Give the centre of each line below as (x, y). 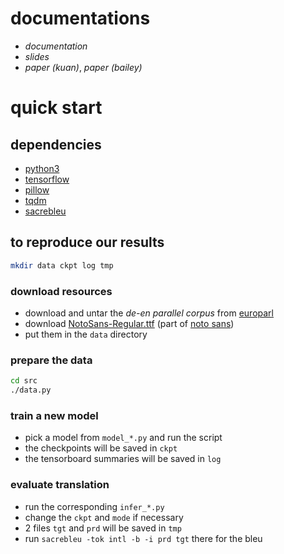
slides (37, 56)
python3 (42, 168)
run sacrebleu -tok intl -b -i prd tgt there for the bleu (143, 538)
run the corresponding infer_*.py (94, 506)
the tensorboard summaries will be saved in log (123, 459)
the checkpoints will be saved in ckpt (101, 448)
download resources (61, 291)
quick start (56, 108)
